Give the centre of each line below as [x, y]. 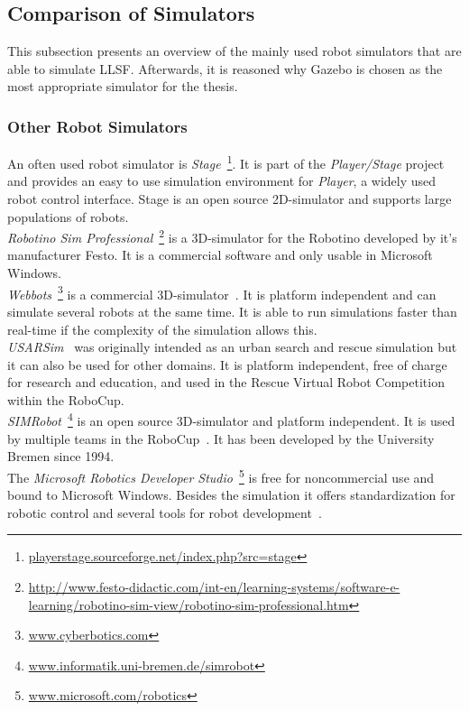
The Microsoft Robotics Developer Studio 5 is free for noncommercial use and [221, 476]
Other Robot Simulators [97, 126]
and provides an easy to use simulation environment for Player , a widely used [222, 181]
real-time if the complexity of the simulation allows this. [162, 329]
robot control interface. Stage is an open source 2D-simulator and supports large [230, 199]
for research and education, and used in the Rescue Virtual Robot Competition [226, 382]
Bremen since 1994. [61, 456]
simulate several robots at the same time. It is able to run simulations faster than [232, 311]
